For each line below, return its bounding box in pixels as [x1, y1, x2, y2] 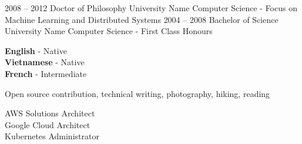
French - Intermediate [5, 67, 87, 79]
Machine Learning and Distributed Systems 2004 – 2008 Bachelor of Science [5, 13, 278, 25]
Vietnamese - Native [5, 56, 85, 68]
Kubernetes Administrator [5, 130, 99, 142]
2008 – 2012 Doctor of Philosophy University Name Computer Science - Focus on [5, 2, 297, 14]
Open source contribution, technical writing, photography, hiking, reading [5, 87, 270, 99]
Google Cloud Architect [5, 118, 90, 130]
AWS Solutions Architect [5, 107, 95, 119]
